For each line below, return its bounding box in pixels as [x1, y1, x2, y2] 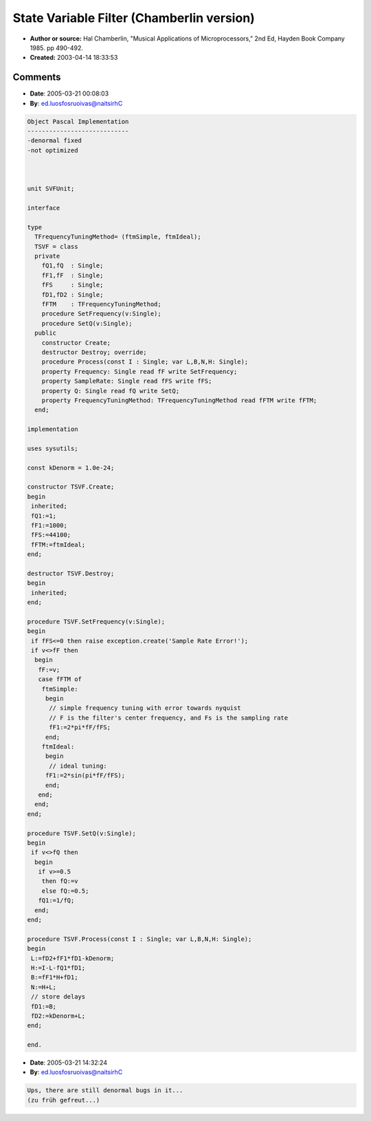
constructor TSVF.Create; [27, 483, 115, 491]
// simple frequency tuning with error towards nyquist [49, 704, 241, 712]
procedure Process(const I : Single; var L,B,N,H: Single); [41, 358, 249, 366]
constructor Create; [41, 339, 111, 346]
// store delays [31, 993, 86, 1001]
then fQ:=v [41, 877, 78, 885]
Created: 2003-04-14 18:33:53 [30, 54, 118, 62]
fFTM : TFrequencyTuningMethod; [41, 300, 161, 309]
